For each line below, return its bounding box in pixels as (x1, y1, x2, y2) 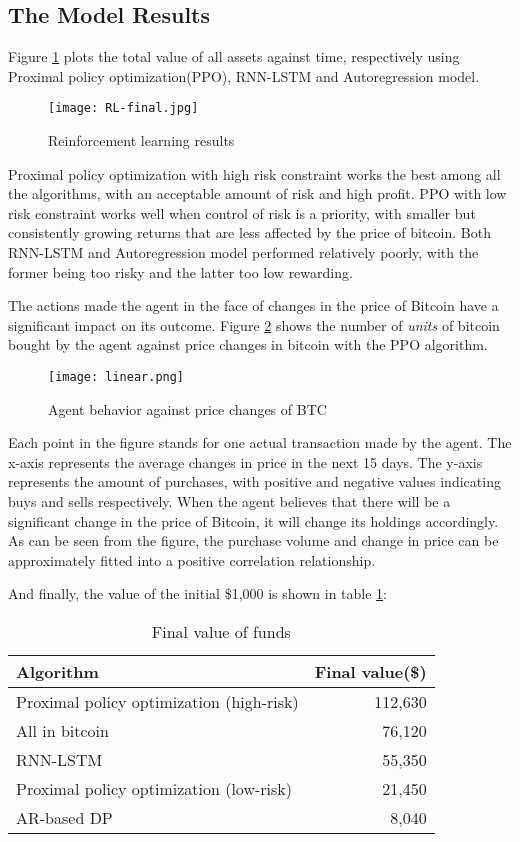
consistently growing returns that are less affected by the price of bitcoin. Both (8, 222, 491, 243)
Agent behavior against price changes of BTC (48, 398, 327, 419)
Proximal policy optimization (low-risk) (16, 776, 292, 800)
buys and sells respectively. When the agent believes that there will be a (8, 491, 451, 512)
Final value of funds (151, 619, 291, 643)
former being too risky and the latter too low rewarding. (8, 261, 353, 282)
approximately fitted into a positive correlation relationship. (8, 549, 376, 570)
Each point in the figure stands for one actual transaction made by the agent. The (8, 432, 512, 453)
